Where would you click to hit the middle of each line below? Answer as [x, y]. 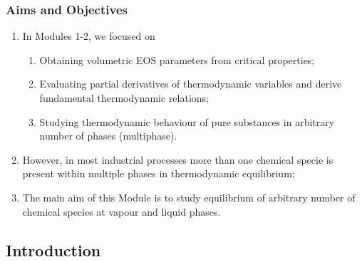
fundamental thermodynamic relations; [124, 98]
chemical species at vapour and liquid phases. [121, 211]
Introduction [53, 250]
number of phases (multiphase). [108, 136]
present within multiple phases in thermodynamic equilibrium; [159, 173]
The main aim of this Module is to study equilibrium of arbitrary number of [189, 197]
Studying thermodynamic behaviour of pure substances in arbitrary [187, 121]
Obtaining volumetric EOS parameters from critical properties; [177, 59]
